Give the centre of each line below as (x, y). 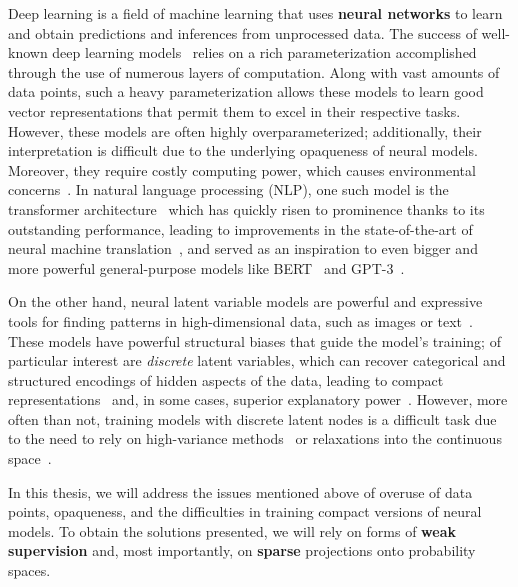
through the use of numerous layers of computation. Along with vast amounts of (254, 71)
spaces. (29, 570)
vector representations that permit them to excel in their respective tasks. (234, 110)
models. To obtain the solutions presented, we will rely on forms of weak (232, 530)
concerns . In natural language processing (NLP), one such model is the (228, 189)
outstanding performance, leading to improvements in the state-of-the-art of (240, 228)
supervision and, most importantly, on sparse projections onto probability (242, 550)
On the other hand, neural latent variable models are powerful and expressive (245, 301)
